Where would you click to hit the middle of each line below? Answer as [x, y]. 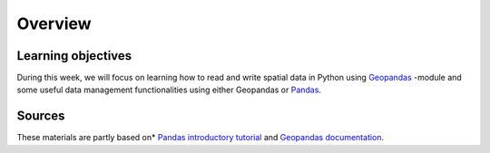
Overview [54, 24]
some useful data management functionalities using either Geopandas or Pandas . [169, 90]
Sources [41, 116]
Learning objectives [74, 56]
